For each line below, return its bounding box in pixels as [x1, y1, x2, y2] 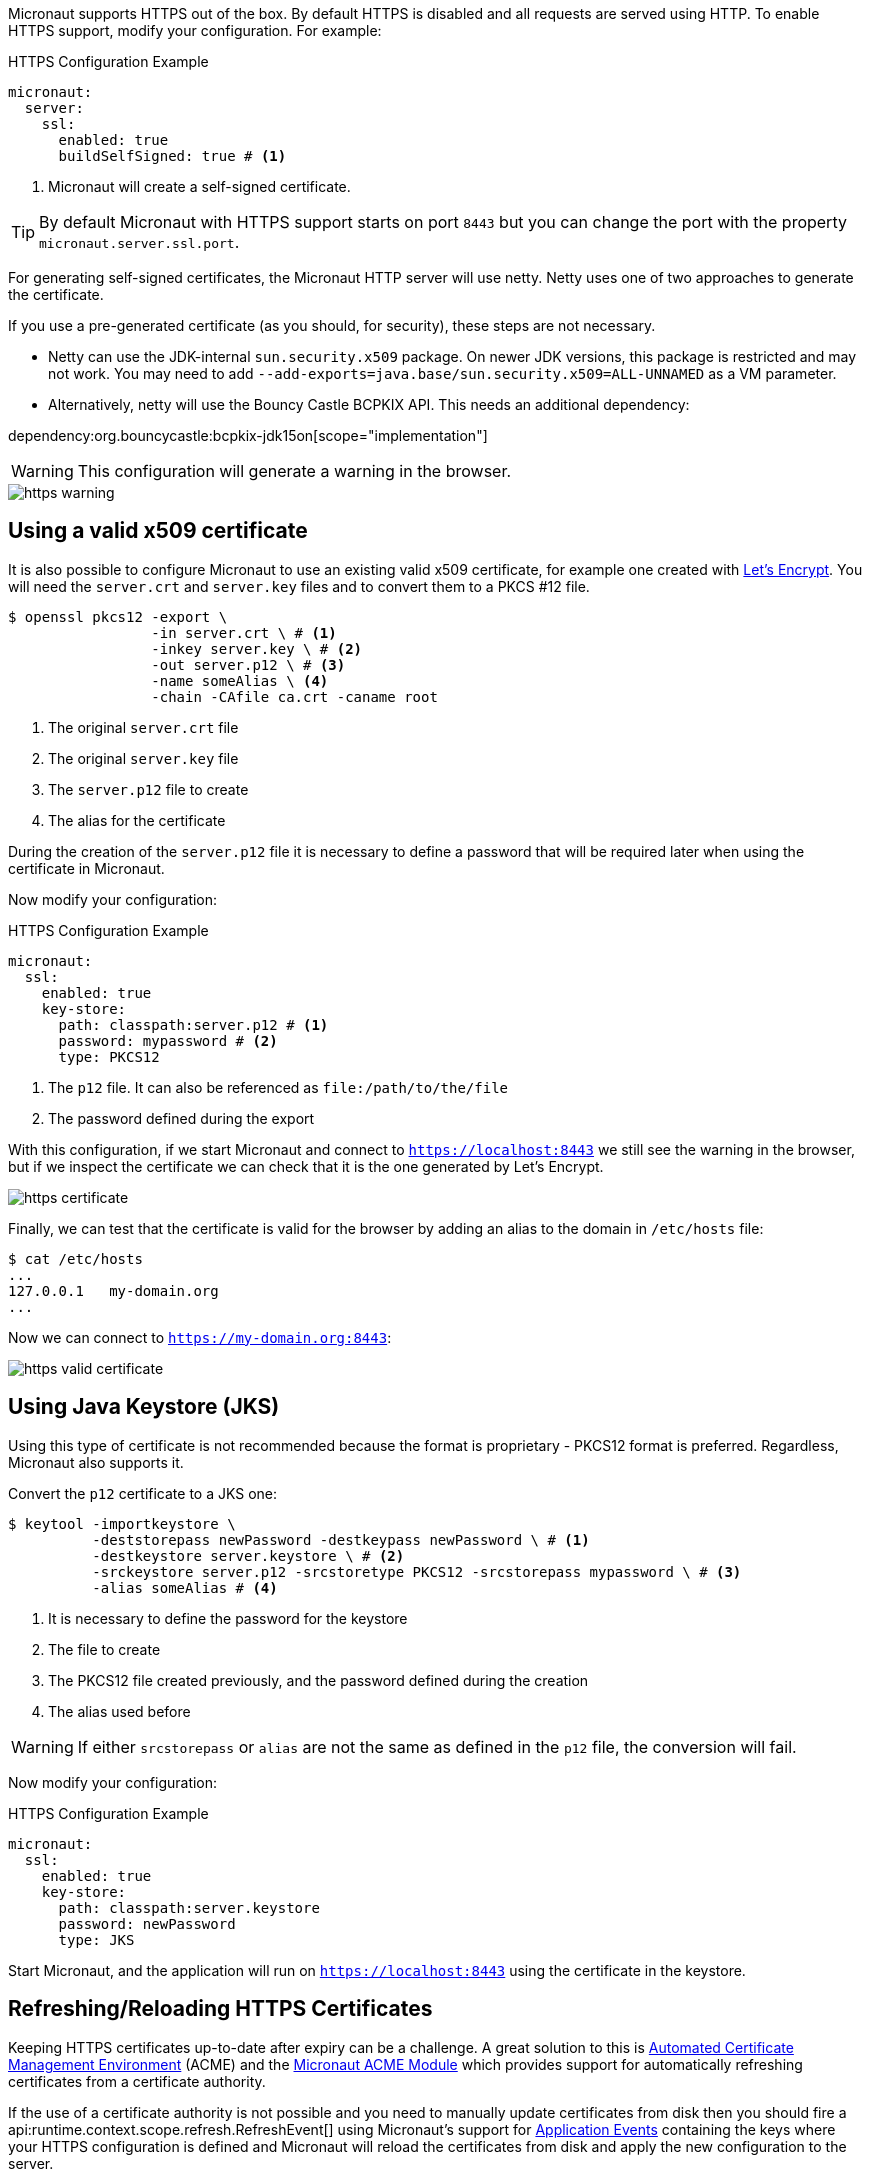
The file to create [48, 1640, 161, 1658]
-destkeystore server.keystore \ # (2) [92, 1547, 405, 1564]
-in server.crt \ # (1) [151, 624, 337, 641]
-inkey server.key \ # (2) [151, 640, 363, 657]
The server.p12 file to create [48, 780, 249, 798]
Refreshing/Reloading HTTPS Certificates [8, 1996, 433, 2022]
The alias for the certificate [48, 811, 226, 829]
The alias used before [48, 1702, 191, 1720]
